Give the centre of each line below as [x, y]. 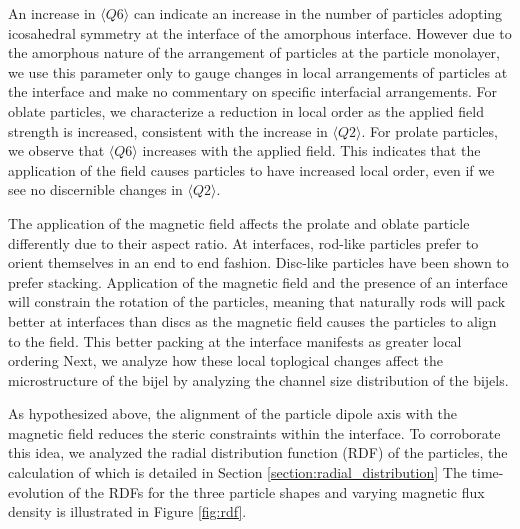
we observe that [56, 150]
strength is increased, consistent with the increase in [168, 130]
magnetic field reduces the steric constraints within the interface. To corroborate [254, 432]
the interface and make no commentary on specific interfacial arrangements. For [253, 91]
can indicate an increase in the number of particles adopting [318, 13]
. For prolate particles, [429, 130]
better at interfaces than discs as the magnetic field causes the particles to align [252, 320]
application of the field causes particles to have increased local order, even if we [251, 169]
